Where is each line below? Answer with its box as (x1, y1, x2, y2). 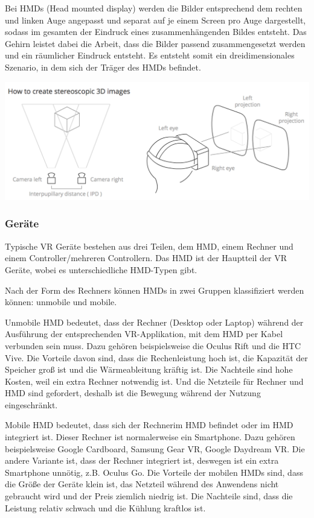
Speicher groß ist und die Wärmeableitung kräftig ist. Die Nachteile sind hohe (5, 363, 293, 376)
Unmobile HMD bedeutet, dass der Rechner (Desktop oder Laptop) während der (5, 315, 304, 328)
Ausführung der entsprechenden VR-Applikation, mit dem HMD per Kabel (5, 327, 283, 340)
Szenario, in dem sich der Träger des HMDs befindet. (5, 60, 201, 73)
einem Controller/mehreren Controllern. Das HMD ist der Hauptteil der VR (5, 251, 287, 264)
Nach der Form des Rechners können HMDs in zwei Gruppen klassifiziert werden (5, 283, 304, 296)
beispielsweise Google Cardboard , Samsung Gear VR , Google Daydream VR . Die (5, 442, 305, 455)
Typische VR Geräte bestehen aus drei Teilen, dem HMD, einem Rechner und (5, 239, 293, 252)
